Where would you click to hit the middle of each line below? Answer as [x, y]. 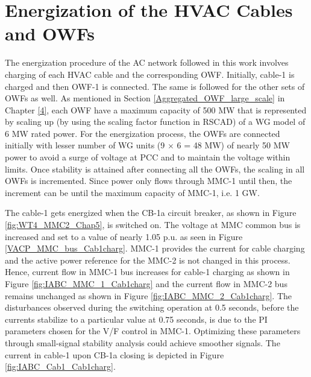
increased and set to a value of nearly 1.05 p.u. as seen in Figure [124, 236]
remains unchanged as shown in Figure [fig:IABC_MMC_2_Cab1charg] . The [148, 295]
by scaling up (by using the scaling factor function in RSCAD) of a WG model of [155, 122]
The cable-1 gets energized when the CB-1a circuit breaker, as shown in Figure [151, 213]
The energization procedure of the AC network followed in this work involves [147, 62]
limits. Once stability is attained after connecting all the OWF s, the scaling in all [155, 169]
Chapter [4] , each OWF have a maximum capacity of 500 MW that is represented [156, 109]
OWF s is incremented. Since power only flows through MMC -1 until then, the [149, 181]
